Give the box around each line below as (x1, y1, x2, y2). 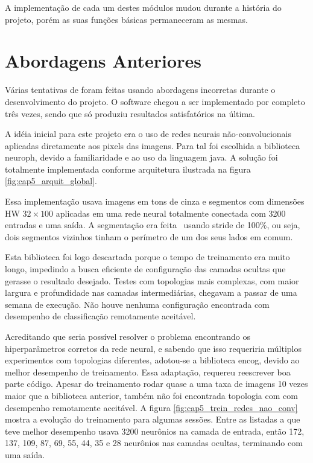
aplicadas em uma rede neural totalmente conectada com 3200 (55, 206, 286, 219)
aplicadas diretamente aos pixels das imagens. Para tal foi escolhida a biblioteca (5, 139, 300, 152)
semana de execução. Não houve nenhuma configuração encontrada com (5, 298, 270, 310)
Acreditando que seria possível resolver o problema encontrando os (5, 330, 250, 342)
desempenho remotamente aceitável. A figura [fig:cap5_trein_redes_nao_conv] (5, 401, 298, 414)
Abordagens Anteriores (5, 48, 201, 73)
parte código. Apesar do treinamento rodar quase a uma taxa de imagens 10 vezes (5, 377, 308, 390)
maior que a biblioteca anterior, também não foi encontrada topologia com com (5, 389, 298, 401)
